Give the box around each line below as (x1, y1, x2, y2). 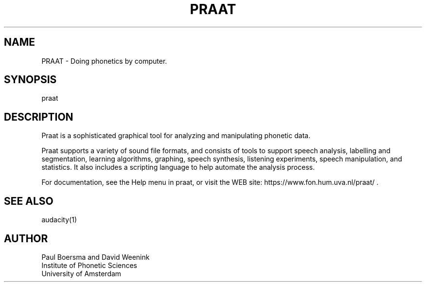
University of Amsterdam (41, 269, 122, 278)
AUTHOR (4, 232, 48, 245)
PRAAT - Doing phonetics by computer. (41, 56, 167, 65)
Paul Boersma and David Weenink (41, 252, 150, 261)
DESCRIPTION (4, 110, 73, 123)
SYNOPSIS (4, 73, 57, 86)
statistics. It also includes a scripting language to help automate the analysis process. (41, 163, 315, 172)
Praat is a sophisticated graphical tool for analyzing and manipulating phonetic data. (41, 131, 311, 140)
